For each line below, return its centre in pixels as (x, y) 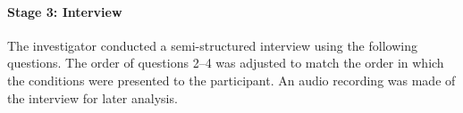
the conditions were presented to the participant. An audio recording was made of (231, 80)
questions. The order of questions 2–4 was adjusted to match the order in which (226, 63)
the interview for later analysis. (93, 97)
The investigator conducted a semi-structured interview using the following (212, 45)
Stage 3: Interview (65, 11)
